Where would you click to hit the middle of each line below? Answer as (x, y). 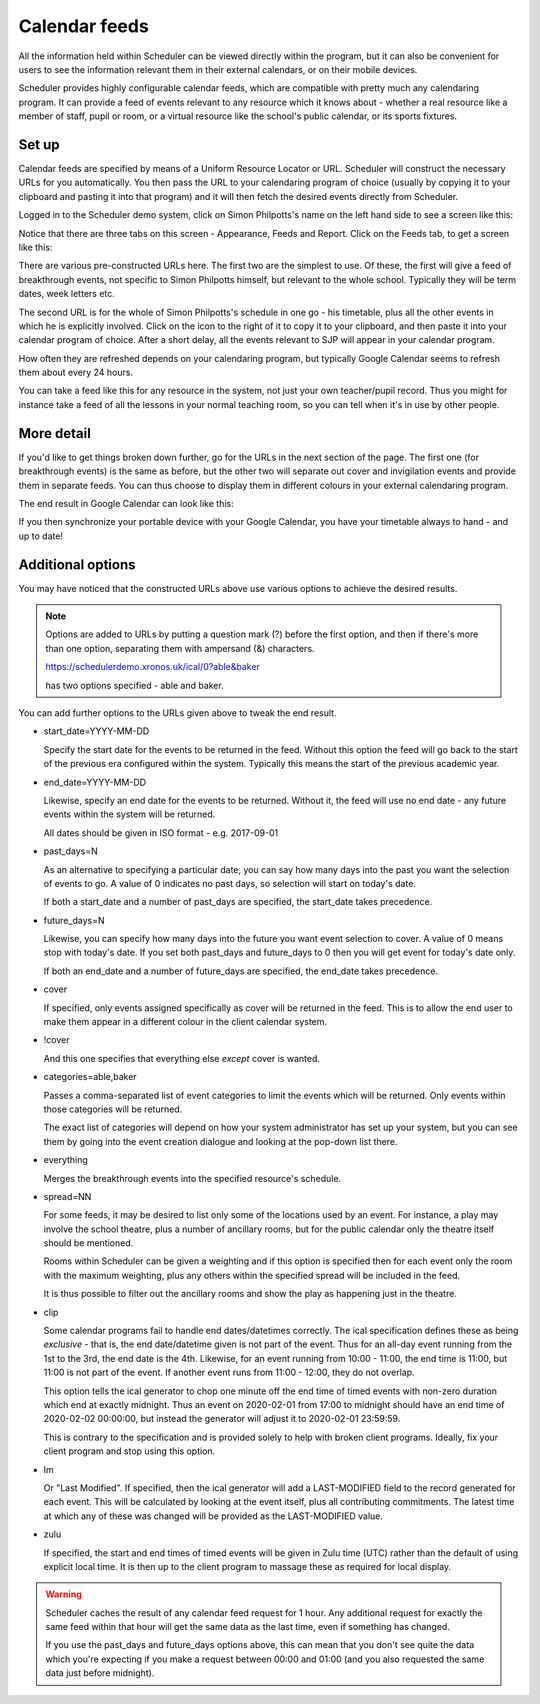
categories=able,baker (90, 1077)
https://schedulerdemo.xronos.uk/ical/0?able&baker (152, 667)
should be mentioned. (88, 1243)
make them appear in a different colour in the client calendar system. (185, 1022)
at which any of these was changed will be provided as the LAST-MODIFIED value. (213, 1516)
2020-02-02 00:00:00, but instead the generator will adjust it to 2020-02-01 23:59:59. (222, 1419)
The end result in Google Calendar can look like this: (126, 503)
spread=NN (67, 1196)
